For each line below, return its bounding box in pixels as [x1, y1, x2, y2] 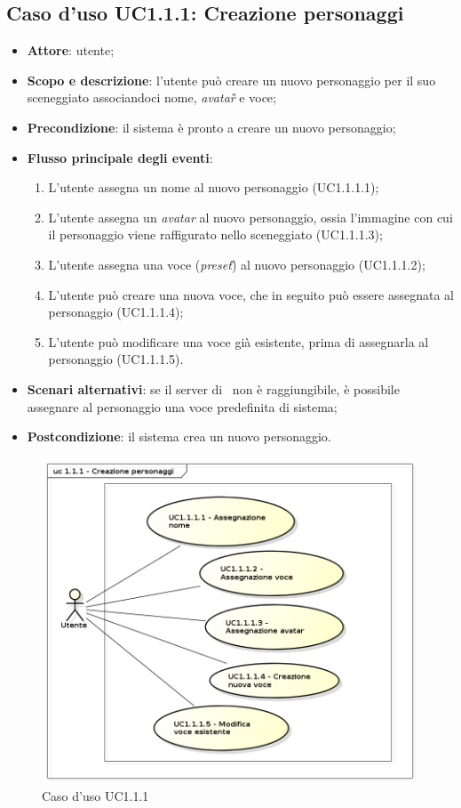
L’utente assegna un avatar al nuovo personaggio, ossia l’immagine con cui [48, 207, 453, 226]
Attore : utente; [27, 41, 115, 60]
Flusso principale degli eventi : [27, 148, 213, 166]
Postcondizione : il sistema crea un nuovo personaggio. [27, 427, 331, 446]
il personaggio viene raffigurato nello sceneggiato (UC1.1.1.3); [48, 225, 383, 244]
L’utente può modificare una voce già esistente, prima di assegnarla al [48, 332, 429, 351]
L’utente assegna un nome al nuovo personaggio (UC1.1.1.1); [48, 178, 379, 197]
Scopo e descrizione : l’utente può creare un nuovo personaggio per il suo [27, 70, 436, 89]
